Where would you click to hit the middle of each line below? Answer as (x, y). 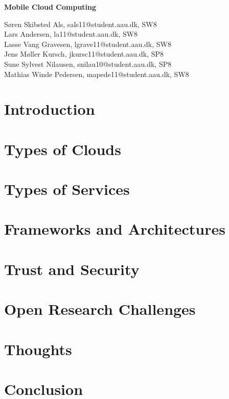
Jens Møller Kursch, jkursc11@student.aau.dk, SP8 (84, 54)
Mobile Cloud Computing (50, 7)
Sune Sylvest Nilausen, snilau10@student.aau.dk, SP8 (88, 64)
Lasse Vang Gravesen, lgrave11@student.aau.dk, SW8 (88, 44)
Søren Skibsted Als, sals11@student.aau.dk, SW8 (81, 24)
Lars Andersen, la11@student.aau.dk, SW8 (71, 34)
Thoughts (38, 349)
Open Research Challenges (100, 309)
